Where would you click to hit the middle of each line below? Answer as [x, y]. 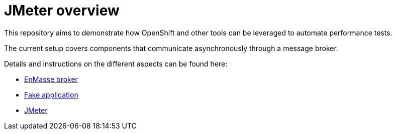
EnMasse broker [51, 79]
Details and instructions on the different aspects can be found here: [116, 63]
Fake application [51, 94]
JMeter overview [62, 10]
